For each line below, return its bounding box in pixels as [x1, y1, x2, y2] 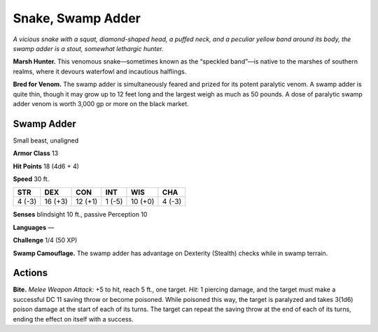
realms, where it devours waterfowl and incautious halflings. [13, 67, 187, 75]
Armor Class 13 [13, 149, 59, 157]
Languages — [13, 223, 55, 231]
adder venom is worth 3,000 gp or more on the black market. [13, 99, 189, 108]
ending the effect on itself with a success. [13, 315, 134, 323]
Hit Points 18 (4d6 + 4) [13, 161, 80, 171]
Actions [13, 267, 48, 279]
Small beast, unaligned [13, 136, 79, 145]
